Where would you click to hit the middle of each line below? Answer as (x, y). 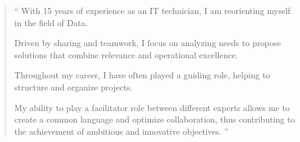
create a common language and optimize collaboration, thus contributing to (155, 119)
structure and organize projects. (73, 86)
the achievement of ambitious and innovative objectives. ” (121, 131)
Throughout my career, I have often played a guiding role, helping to (142, 75)
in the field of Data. (51, 22)
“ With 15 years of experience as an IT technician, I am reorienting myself (152, 10)
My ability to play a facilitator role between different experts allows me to (152, 107)
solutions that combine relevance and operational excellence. (126, 54)
